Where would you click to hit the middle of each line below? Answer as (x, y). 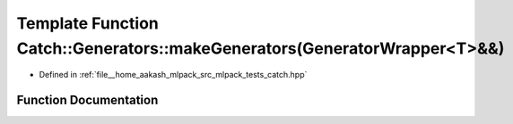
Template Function (87, 23)
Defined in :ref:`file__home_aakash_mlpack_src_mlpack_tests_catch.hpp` (173, 75)
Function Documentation (87, 100)
